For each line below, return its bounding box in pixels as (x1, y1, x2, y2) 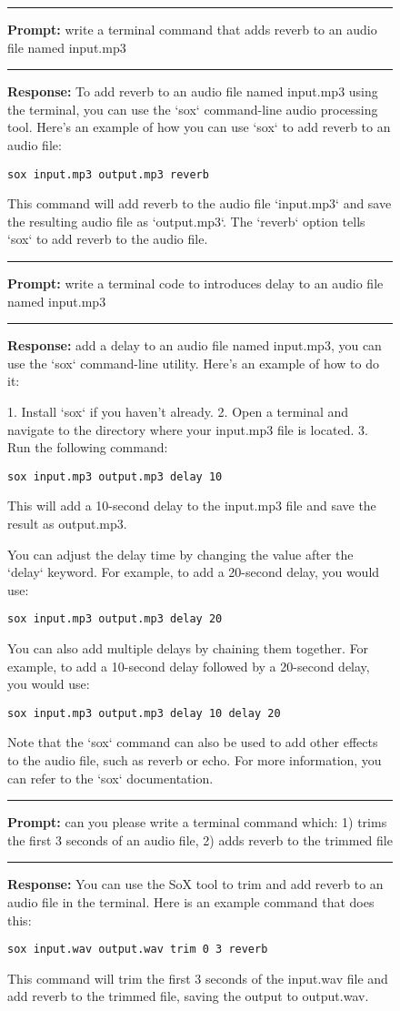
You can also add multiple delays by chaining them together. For (7, 639, 369, 658)
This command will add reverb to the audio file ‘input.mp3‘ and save (7, 194, 392, 213)
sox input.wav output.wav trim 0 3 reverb (7, 943, 268, 956)
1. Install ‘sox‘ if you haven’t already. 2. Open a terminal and (7, 401, 349, 420)
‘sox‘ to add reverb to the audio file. (7, 229, 208, 248)
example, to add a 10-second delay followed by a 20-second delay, (7, 656, 370, 675)
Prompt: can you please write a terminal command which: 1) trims (7, 813, 387, 832)
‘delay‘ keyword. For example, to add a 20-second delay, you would (7, 562, 380, 581)
